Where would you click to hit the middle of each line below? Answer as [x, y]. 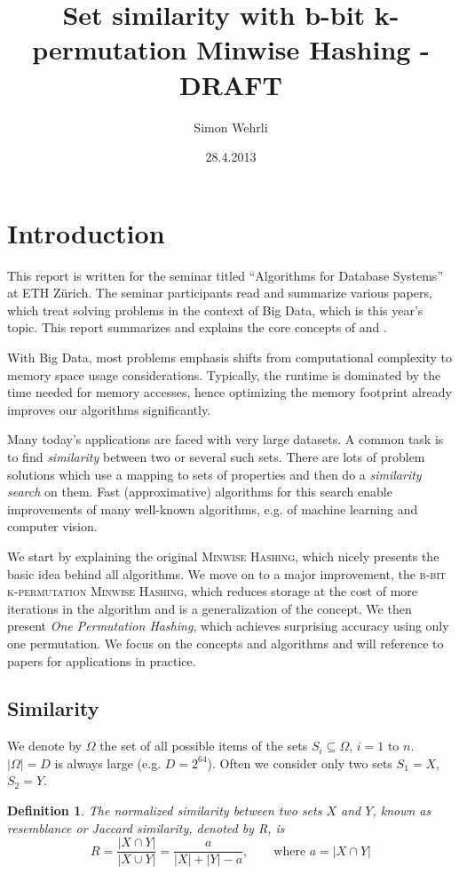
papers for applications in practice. [102, 660]
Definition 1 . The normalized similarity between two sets [165, 810]
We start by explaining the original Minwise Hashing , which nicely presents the [223, 556]
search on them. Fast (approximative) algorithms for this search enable [200, 492]
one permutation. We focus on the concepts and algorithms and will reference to [226, 643]
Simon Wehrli [231, 127]
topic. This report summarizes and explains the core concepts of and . [197, 327]
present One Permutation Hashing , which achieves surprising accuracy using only [228, 626]
